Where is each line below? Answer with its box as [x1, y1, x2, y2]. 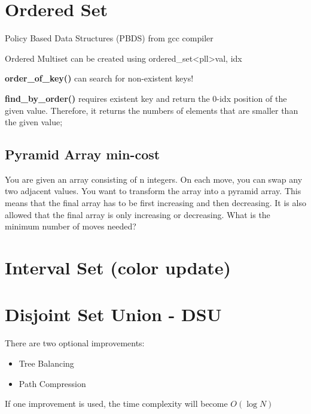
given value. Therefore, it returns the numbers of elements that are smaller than [5, 104, 298, 116]
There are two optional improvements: [5, 337, 145, 349]
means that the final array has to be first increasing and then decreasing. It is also [5, 197, 306, 209]
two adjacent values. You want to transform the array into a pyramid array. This [5, 185, 301, 197]
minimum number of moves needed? [5, 220, 136, 232]
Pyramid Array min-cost [5, 145, 160, 164]
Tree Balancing [19, 356, 74, 369]
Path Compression [19, 377, 86, 389]
